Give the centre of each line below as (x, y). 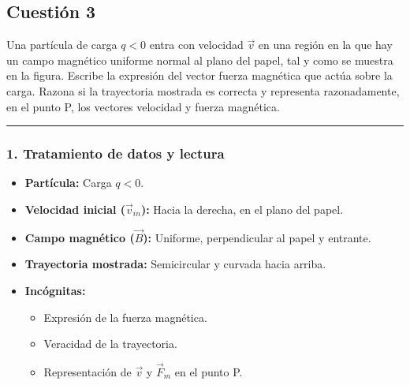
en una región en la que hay (325, 45)
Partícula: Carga (68, 183)
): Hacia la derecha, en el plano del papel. (242, 209)
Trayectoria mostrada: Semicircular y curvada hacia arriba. (175, 264)
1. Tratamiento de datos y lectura (116, 153)
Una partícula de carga (62, 45)
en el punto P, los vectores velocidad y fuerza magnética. (143, 106)
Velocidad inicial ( (75, 209)
